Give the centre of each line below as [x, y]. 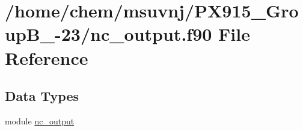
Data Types [42, 96]
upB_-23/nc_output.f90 [109, 34]
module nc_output [40, 120]
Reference [47, 57]
